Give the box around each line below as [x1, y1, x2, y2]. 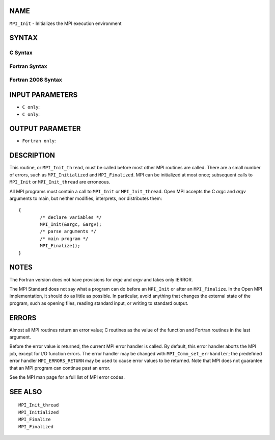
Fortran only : [22, 138, 56, 144]
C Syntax [9, 49, 33, 56]
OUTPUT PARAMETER [9, 124, 81, 133]
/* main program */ [40, 236, 89, 242]
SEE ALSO [9, 387, 42, 396]
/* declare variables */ [40, 214, 102, 220]
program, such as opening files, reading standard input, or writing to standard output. [9, 300, 188, 306]
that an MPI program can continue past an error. [9, 365, 111, 371]
